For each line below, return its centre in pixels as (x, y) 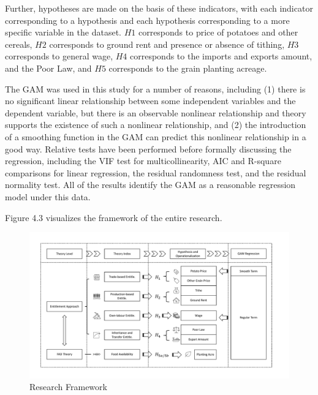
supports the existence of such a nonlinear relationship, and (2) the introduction (156, 125)
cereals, (19, 44)
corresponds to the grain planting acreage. (188, 68)
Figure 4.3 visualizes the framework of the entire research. (114, 217)
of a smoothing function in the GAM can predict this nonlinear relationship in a (156, 136)
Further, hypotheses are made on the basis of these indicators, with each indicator (159, 8)
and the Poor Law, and (48, 68)
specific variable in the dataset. (63, 32)
